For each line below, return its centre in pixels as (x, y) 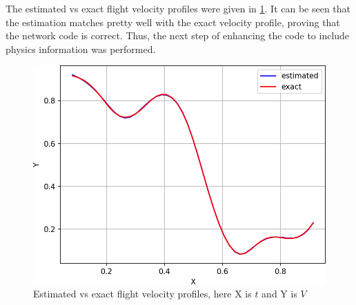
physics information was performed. (81, 49)
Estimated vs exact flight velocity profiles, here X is (142, 294)
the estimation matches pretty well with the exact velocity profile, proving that (173, 22)
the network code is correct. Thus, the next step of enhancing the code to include (178, 35)
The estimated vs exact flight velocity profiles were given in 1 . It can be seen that (178, 8)
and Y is (279, 294)
